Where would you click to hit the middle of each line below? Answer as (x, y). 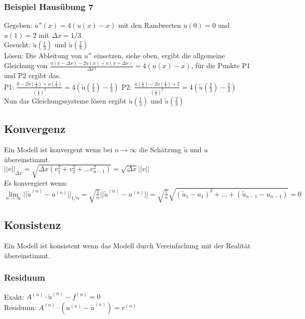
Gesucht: (17, 45)
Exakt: (14, 296)
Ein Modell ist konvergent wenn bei (58, 150)
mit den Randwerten (150, 25)
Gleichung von (26, 65)
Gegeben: (18, 25)
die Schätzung (160, 150)
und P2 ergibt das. (32, 75)
